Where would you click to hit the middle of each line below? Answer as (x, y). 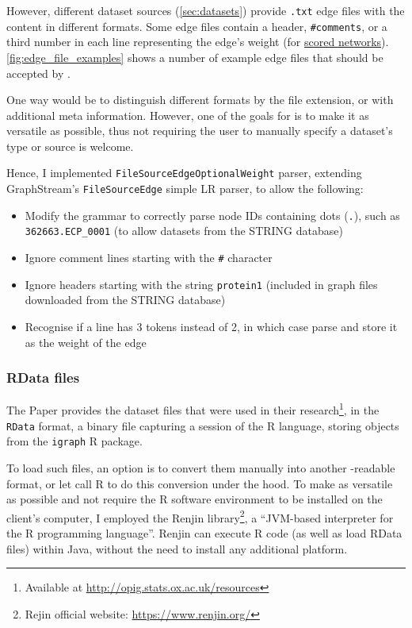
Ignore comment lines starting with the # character (149, 258)
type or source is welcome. (70, 146)
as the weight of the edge (86, 342)
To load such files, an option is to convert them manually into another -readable (201, 467)
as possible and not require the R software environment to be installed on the (195, 499)
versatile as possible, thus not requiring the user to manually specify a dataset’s (200, 131)
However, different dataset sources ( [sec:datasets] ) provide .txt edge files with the (206, 10)
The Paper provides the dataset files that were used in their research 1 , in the (193, 409)
